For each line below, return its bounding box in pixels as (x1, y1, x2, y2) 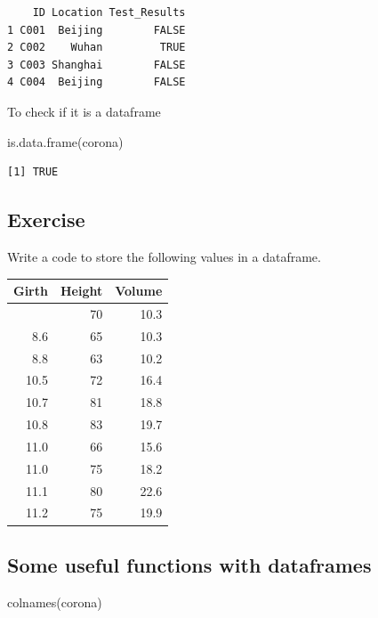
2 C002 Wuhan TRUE (7, 41, 186, 54)
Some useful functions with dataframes (7, 550, 372, 578)
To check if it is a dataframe (7, 102, 161, 120)
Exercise (7, 206, 85, 233)
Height (60, 281, 103, 300)
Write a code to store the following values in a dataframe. (7, 247, 321, 265)
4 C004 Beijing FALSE (7, 76, 186, 89)
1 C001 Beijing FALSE (7, 23, 186, 37)
